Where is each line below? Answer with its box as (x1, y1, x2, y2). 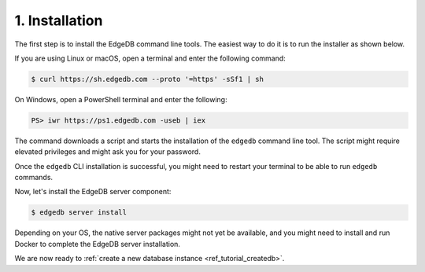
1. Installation (14, 12, 103, 29)
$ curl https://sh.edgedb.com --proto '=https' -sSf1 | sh (31, 75, 264, 83)
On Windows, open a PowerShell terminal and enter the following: (14, 94, 227, 104)
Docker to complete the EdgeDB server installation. (14, 239, 181, 248)
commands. (14, 173, 54, 182)
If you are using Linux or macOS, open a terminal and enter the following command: (14, 53, 286, 63)
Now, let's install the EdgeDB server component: (14, 187, 172, 197)
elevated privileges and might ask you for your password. (14, 147, 201, 156)
